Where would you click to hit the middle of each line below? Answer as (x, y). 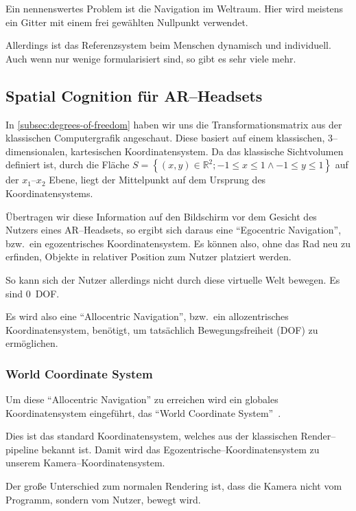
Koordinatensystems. (49, 193)
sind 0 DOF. (33, 293)
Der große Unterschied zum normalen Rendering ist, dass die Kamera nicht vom (174, 486)
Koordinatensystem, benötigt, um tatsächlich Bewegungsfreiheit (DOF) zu (162, 329)
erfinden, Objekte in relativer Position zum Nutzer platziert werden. (149, 257)
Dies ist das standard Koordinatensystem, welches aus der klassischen (152, 436)
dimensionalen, (37, 151)
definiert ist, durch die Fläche (68, 164)
